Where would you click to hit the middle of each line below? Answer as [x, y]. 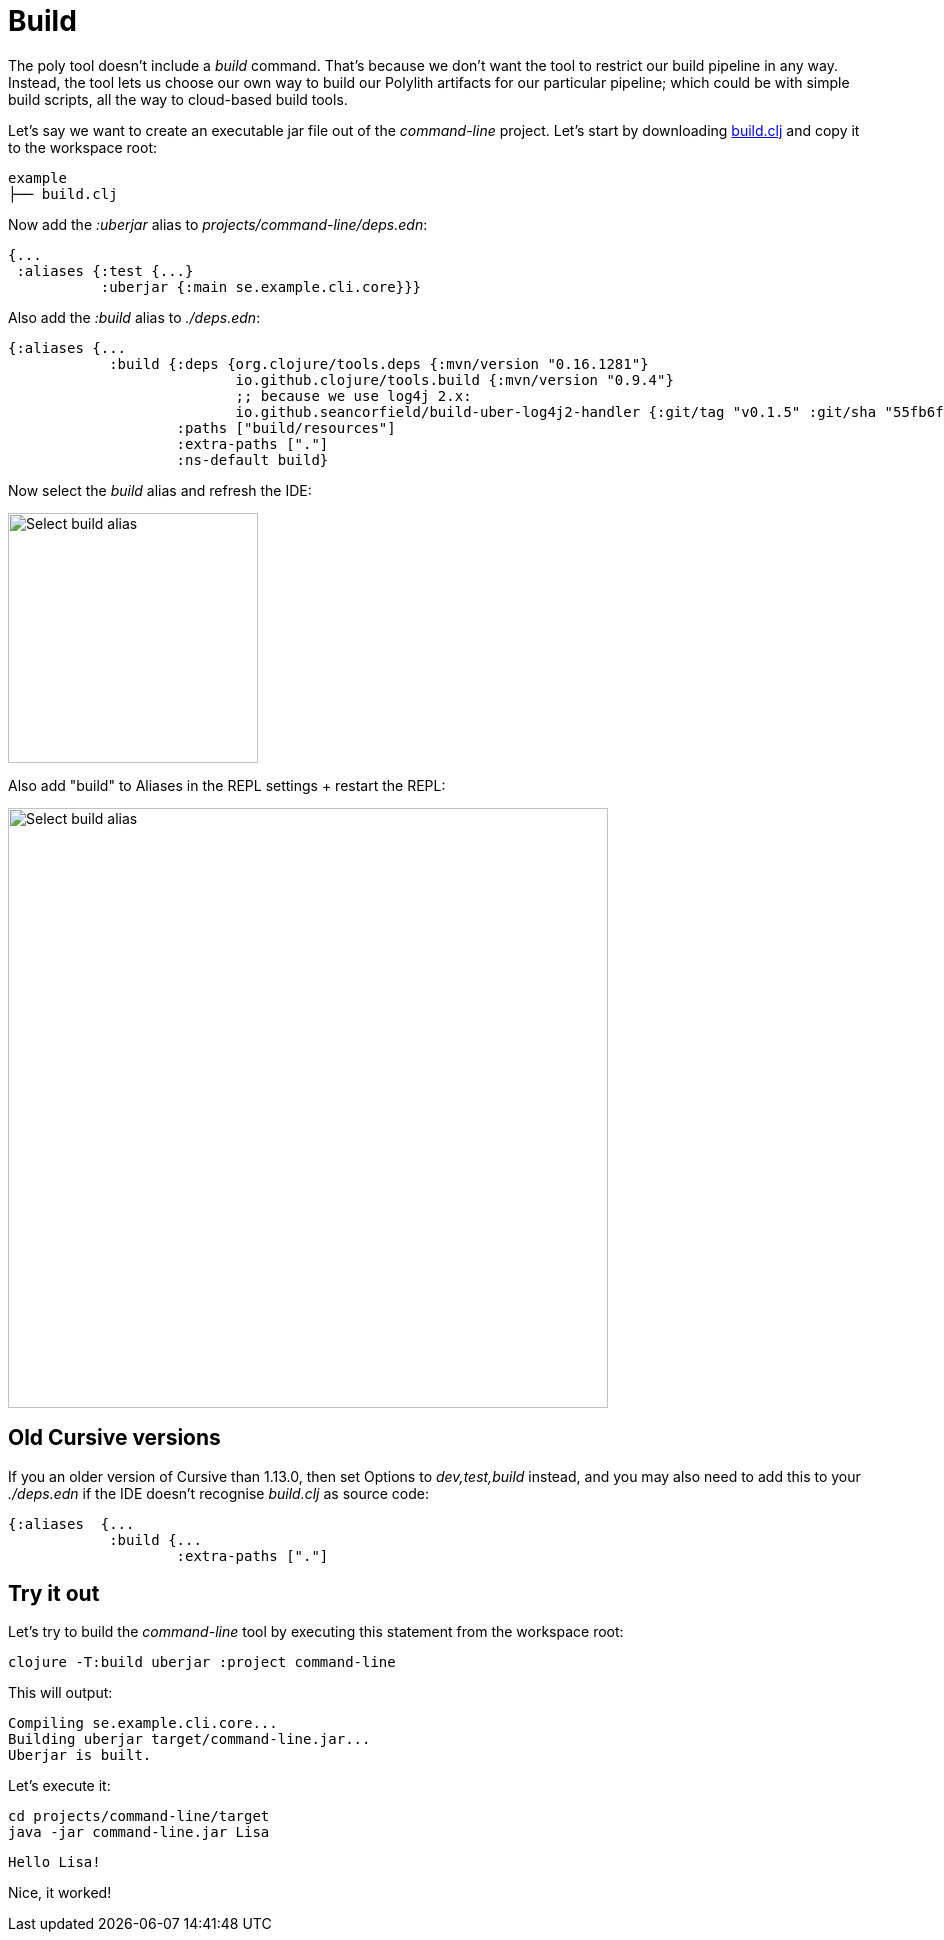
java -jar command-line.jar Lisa [139, 1832]
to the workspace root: [83, 147]
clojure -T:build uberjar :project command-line [202, 1662]
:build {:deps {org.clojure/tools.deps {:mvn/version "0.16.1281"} [379, 363]
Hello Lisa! [54, 1862]
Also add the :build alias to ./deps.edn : [134, 317]
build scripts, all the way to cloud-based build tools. [178, 99]
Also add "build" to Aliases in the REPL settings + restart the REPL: [227, 785]
